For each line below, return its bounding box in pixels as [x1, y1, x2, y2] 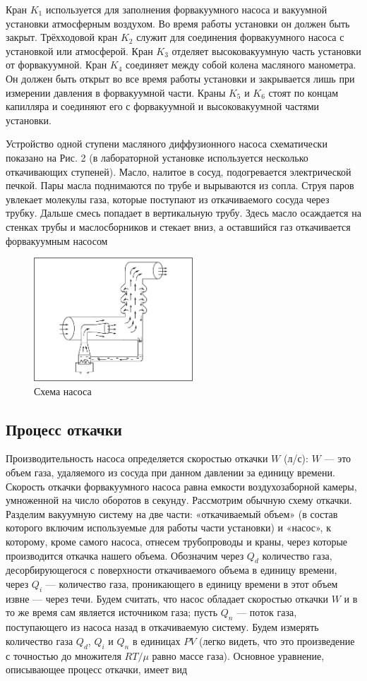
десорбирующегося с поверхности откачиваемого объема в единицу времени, [6, 562, 337, 577]
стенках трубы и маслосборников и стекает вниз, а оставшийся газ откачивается [6, 219, 351, 234]
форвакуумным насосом [6, 233, 108, 248]
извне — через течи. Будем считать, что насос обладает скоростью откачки [6, 591, 328, 605]
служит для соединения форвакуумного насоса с [136, 30, 344, 44]
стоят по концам [268, 85, 339, 100]
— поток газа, [236, 605, 297, 620]
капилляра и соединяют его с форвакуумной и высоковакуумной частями [6, 99, 320, 114]
